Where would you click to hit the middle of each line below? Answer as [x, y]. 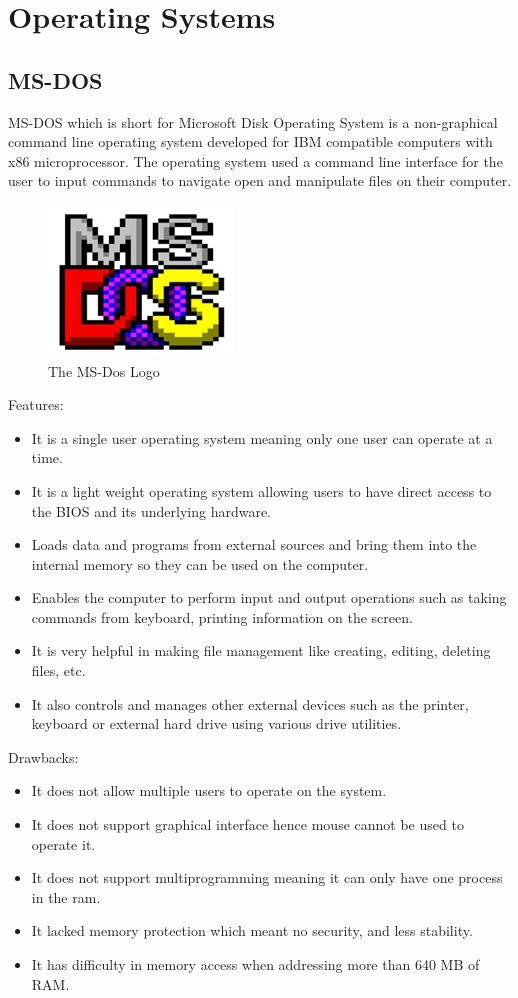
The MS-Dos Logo [104, 370]
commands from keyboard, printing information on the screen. [222, 616]
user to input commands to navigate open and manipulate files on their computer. [260, 180]
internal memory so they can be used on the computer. [200, 563]
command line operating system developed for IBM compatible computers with [250, 141]
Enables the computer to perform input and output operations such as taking [269, 597]
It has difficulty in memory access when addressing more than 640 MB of [255, 964]
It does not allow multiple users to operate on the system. [209, 790]
